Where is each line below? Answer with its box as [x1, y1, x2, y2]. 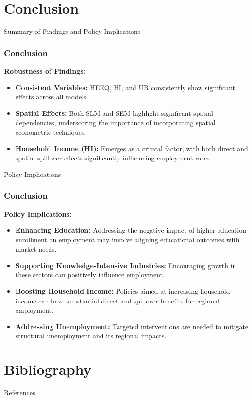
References [4, 387, 35, 398]
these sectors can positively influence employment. [15, 270, 165, 280]
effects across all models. [15, 92, 88, 102]
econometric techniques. [15, 127, 86, 137]
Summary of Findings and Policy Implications [4, 26, 141, 36]
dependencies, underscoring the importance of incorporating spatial [15, 117, 216, 128]
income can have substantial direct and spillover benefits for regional [15, 295, 219, 305]
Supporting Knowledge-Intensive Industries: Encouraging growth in [15, 260, 236, 270]
